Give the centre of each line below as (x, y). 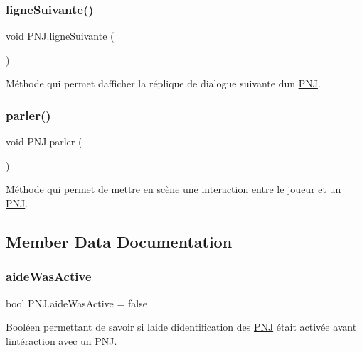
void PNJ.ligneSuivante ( (60, 36)
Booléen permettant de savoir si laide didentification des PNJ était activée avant (181, 327)
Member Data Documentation (119, 241)
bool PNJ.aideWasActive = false (76, 303)
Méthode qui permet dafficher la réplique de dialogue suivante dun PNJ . (163, 83)
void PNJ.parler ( (44, 142)
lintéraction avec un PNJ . (62, 340)
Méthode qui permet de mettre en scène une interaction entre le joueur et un (174, 189)
